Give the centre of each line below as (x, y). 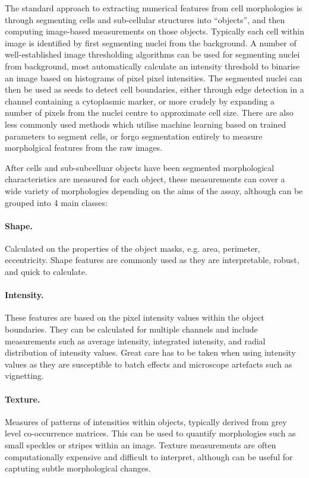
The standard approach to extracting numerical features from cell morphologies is (154, 8)
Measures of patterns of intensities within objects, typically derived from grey (146, 421)
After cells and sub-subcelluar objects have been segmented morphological (140, 167)
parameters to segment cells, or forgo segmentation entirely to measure (134, 136)
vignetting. (24, 376)
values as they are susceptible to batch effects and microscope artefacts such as (149, 364)
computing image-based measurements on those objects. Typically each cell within (154, 31)
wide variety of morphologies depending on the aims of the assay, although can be (154, 190)
